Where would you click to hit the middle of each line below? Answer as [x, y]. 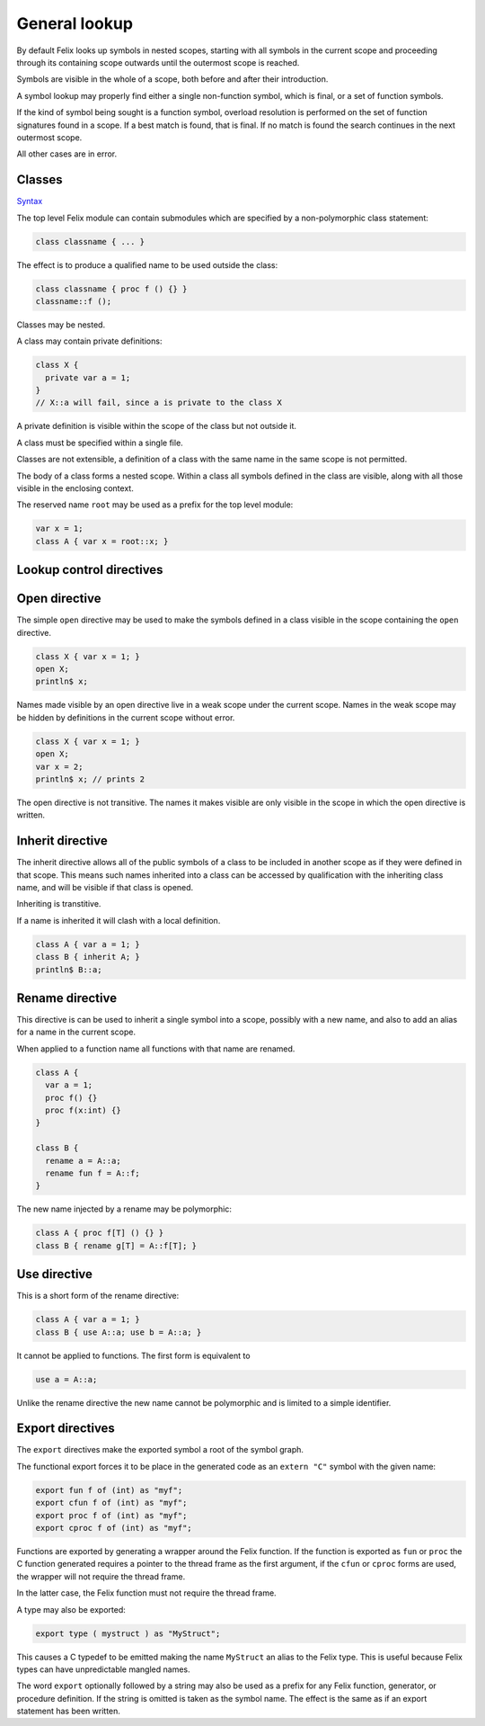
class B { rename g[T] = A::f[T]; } [116, 1245]
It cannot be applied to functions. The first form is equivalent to [133, 1355]
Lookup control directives [90, 570]
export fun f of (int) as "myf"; [109, 1490]
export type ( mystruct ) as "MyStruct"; [128, 1633]
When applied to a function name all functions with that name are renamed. [156, 1049]
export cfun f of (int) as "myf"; [111, 1503]
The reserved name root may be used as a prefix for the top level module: [155, 505]
